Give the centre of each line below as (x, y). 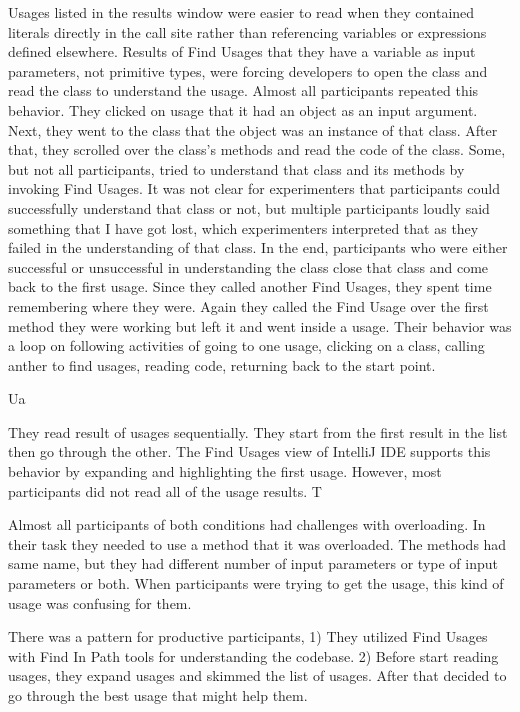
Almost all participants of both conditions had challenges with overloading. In (247, 524)
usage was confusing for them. (100, 602)
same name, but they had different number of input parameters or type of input (253, 563)
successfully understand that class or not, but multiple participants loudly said (249, 207)
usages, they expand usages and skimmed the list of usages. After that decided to (257, 675)
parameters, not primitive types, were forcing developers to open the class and (248, 70)
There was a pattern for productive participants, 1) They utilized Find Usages (248, 636)
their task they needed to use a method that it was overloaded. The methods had (257, 543)
